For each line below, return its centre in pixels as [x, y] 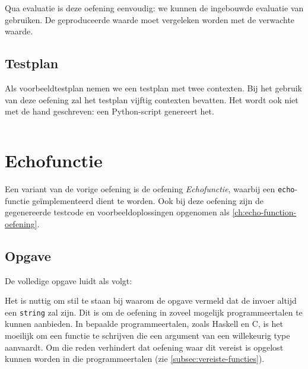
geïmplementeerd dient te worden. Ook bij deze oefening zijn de [148, 200]
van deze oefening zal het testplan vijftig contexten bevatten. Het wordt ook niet [152, 99]
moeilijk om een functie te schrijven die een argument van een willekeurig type [147, 335]
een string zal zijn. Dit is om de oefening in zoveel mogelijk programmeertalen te [154, 312]
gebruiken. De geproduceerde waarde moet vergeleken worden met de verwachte [150, 19]
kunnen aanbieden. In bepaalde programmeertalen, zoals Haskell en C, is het [144, 324]
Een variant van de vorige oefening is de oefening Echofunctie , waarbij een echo [150, 188]
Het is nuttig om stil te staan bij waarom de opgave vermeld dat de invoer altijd [151, 300]
